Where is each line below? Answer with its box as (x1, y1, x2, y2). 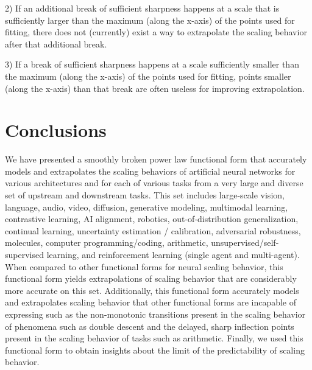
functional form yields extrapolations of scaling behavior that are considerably (5, 272, 297, 285)
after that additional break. (5, 37, 107, 50)
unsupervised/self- (211, 236, 279, 249)
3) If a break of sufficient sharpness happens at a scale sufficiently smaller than (5, 58, 299, 71)
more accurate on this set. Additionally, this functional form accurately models (5, 284, 299, 296)
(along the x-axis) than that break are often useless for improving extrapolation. (5, 82, 305, 94)
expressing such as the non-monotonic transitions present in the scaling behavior (5, 308, 306, 320)
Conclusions (5, 117, 107, 142)
